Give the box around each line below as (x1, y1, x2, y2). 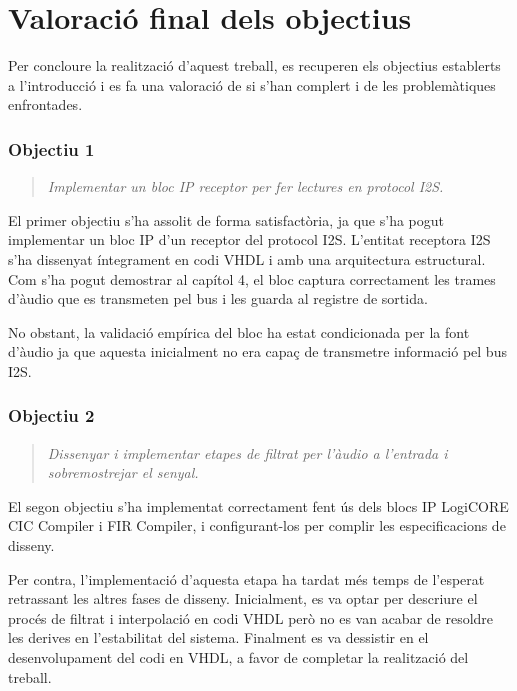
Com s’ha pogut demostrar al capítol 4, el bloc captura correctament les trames (8, 268, 496, 289)
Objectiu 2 (8, 403, 95, 428)
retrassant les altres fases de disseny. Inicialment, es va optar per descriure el (8, 588, 478, 609)
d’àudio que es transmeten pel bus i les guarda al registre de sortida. (8, 288, 428, 309)
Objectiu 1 (8, 136, 95, 161)
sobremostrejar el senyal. (47, 462, 199, 483)
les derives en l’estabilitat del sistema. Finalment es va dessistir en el (8, 627, 429, 648)
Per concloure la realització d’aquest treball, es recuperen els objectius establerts (8, 55, 501, 76)
